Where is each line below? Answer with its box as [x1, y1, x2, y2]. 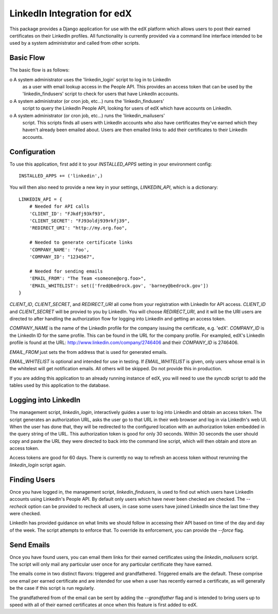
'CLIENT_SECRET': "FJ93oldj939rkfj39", [29, 218, 130, 224]
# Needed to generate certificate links [29, 240, 133, 245]
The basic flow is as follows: [9, 67, 69, 73]
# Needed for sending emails [29, 268, 103, 274]
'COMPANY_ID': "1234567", [29, 254, 95, 260]
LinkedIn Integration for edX [9, 8, 132, 19]
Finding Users [9, 475, 56, 484]
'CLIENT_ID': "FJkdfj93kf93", [29, 211, 106, 216]
